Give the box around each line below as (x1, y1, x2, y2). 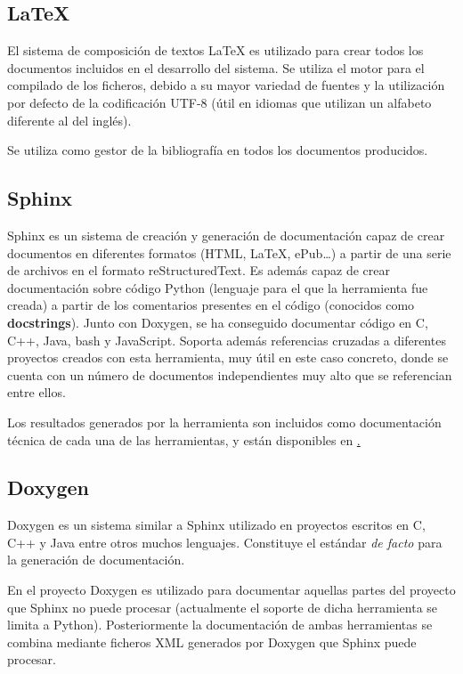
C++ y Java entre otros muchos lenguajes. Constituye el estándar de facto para (7, 532, 443, 551)
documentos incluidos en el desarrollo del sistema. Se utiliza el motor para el (7, 58, 425, 77)
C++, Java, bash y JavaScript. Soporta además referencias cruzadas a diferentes (7, 330, 446, 349)
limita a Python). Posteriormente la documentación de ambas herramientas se (7, 615, 433, 634)
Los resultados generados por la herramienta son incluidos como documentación (7, 412, 442, 431)
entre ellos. (7, 383, 66, 402)
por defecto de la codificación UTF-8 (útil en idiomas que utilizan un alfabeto (7, 93, 432, 111)
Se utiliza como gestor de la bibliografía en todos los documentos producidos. (7, 141, 428, 159)
